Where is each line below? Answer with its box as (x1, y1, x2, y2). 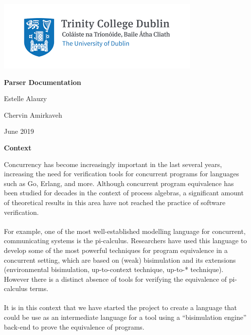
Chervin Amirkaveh (4, 109, 62, 120)
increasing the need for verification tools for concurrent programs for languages (4, 168, 239, 179)
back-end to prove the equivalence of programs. (4, 321, 144, 332)
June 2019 (4, 126, 34, 136)
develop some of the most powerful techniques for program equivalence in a (4, 245, 228, 255)
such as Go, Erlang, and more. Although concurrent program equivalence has (4, 178, 234, 188)
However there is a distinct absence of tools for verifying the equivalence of (4, 273, 227, 284)
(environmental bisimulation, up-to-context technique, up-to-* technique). (4, 264, 224, 274)
